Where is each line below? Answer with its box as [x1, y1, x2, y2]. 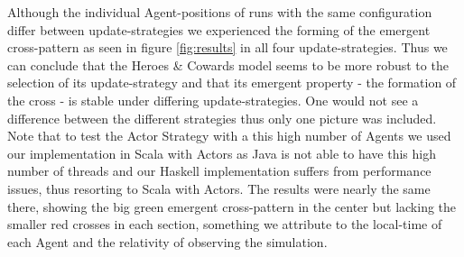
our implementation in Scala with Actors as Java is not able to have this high [7, 143, 437, 162]
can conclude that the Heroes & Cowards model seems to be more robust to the [7, 55, 449, 74]
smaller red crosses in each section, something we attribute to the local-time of [7, 215, 442, 234]
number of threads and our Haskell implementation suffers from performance [7, 161, 432, 180]
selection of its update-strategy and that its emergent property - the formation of [7, 73, 457, 92]
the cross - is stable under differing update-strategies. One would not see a [7, 90, 419, 109]
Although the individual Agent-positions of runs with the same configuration [7, 3, 432, 21]
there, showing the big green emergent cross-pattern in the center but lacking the [7, 197, 457, 216]
